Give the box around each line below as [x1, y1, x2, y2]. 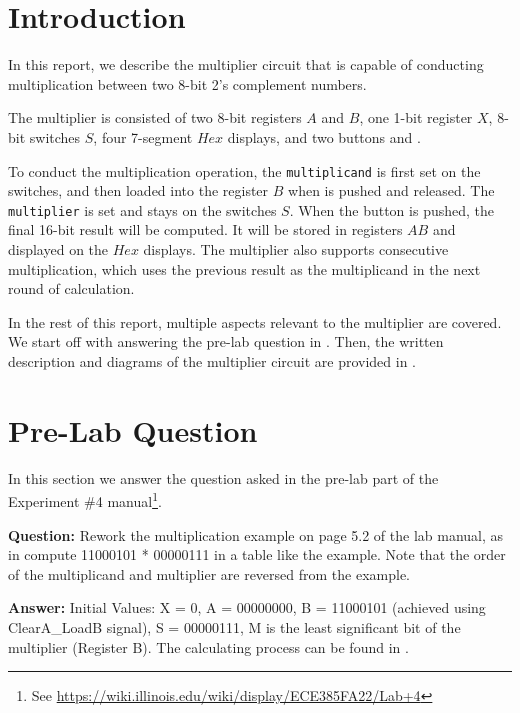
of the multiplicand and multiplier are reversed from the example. [8, 563, 411, 584]
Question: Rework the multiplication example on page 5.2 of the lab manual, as [8, 524, 504, 545]
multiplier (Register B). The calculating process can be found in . [8, 636, 409, 657]
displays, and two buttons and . [227, 126, 421, 147]
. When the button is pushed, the [289, 199, 494, 220]
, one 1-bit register [359, 107, 473, 128]
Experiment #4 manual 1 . [8, 488, 162, 511]
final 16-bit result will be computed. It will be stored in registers [8, 219, 403, 240]
